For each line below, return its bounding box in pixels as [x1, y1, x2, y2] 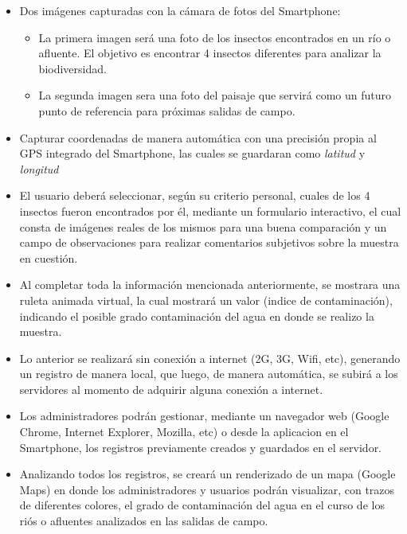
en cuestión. [19, 249, 78, 266]
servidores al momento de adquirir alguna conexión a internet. [19, 380, 323, 397]
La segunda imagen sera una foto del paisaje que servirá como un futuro [38, 87, 392, 103]
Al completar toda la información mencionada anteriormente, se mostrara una [19, 276, 401, 293]
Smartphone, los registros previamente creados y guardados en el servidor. [19, 439, 382, 455]
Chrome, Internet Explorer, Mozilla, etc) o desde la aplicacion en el [19, 423, 349, 440]
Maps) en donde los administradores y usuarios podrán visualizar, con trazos [19, 481, 395, 497]
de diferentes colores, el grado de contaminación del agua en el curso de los [19, 497, 385, 513]
